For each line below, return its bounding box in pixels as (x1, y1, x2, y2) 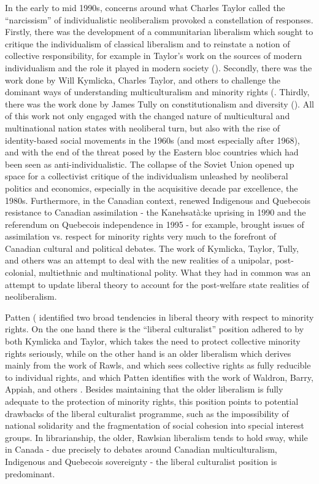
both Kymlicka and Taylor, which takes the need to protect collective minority (5, 335, 301, 348)
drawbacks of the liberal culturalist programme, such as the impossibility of (5, 407, 289, 420)
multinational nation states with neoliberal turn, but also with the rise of (5, 121, 280, 134)
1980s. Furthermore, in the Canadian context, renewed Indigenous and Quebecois (5, 193, 310, 206)
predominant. (5, 467, 55, 480)
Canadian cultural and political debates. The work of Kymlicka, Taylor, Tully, (5, 241, 299, 254)
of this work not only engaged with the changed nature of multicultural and (5, 109, 290, 122)
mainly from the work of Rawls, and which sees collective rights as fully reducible (5, 359, 311, 372)
